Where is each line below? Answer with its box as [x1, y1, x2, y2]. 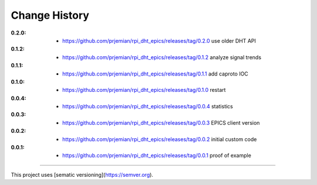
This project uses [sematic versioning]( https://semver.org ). [11, 171, 154, 178]
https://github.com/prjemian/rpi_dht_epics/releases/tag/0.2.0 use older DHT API [62, 37, 257, 44]
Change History [11, 9, 89, 22]
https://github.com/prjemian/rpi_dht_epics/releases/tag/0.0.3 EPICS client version [62, 119, 260, 126]
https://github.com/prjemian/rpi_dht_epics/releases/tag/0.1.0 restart [62, 87, 226, 94]
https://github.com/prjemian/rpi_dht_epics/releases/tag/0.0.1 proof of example [62, 152, 252, 159]
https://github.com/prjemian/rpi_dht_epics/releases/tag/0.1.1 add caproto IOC [62, 70, 249, 77]
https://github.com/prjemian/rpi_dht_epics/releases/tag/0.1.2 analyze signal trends [62, 53, 261, 61]
